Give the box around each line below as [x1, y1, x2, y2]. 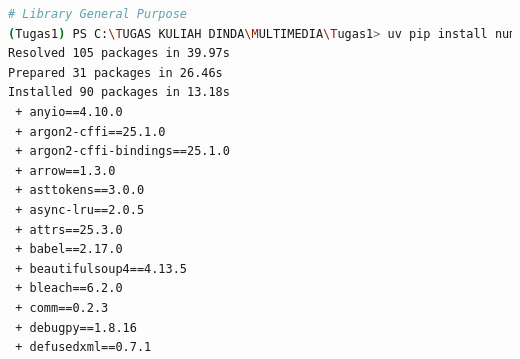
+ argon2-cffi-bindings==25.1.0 [15, 144, 230, 159]
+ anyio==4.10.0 [15, 104, 123, 119]
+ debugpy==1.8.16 [15, 320, 137, 335]
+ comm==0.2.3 [15, 300, 109, 315]
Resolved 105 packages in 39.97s [8, 46, 230, 61]
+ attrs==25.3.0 [15, 222, 123, 237]
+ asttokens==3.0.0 [15, 183, 145, 198]
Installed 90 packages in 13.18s [8, 85, 230, 100]
